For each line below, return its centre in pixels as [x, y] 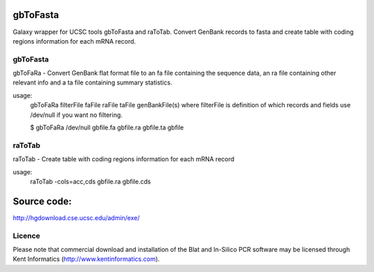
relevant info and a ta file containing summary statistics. [92, 82]
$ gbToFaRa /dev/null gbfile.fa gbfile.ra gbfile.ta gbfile [107, 127]
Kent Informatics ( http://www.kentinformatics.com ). [86, 259]
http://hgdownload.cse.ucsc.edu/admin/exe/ [76, 217]
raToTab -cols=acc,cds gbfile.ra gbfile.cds [91, 181]
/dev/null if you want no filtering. [76, 115]
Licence [27, 235]
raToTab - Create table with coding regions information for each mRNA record [124, 159]
